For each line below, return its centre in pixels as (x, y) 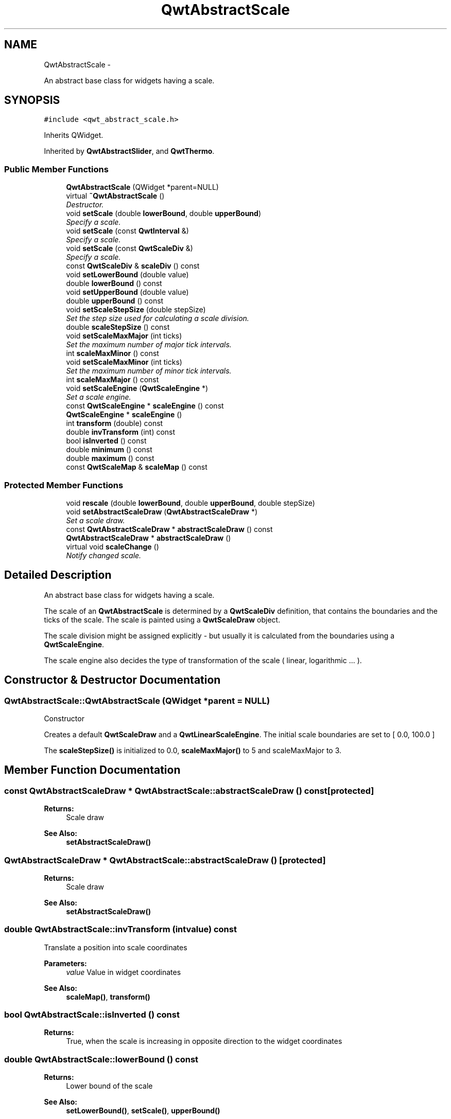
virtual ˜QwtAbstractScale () (115, 196)
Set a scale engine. (99, 397)
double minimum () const (109, 450)
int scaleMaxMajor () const (112, 380)
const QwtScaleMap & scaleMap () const (137, 467)
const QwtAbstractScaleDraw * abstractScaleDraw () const (169, 529)
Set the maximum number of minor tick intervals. (149, 371)
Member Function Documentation (92, 770)
